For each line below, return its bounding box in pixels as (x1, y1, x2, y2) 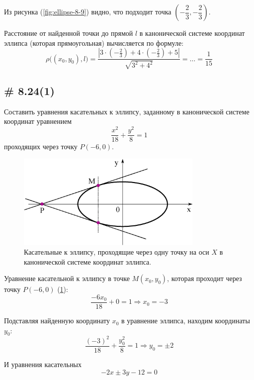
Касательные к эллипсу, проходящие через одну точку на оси (24, 247, 209, 257)
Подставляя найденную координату (4, 315, 110, 326)
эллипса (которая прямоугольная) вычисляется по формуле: (4, 37, 184, 48)
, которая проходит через (167, 273, 242, 284)
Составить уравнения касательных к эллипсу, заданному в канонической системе (4, 106, 250, 116)
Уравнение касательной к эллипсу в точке (4, 273, 130, 284)
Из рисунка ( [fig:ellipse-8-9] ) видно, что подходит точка (4, 6, 171, 16)
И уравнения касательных (4, 359, 82, 370)
